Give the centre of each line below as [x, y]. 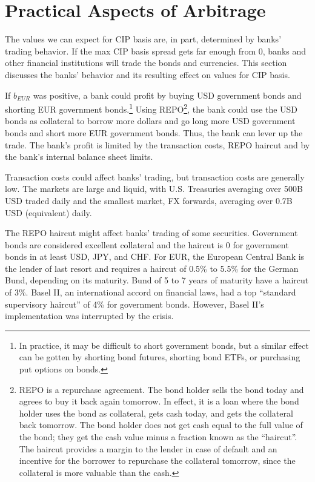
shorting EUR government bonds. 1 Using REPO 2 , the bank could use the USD [151, 108]
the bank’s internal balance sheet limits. [79, 157]
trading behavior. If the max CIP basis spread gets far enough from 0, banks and [156, 51]
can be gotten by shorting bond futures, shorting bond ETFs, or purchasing [160, 357]
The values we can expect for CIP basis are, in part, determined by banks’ [143, 39]
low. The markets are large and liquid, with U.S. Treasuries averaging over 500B [154, 189]
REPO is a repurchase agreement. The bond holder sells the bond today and [161, 389]
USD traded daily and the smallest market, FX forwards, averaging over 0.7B [149, 200]
